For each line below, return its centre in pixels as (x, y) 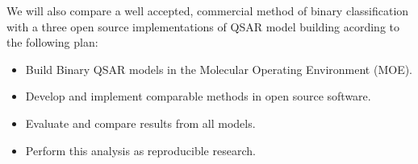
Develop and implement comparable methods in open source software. (198, 96)
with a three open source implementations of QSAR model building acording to (203, 26)
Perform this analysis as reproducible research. (140, 150)
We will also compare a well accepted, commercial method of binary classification (208, 10)
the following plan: (52, 42)
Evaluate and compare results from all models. (140, 123)
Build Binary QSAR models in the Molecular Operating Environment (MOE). (219, 69)
